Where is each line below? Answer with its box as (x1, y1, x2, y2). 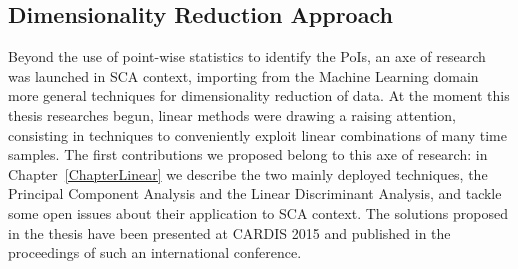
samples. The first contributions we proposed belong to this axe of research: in (8, 144, 488, 165)
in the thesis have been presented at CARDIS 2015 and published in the (8, 222, 451, 243)
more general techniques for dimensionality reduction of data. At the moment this (8, 85, 510, 106)
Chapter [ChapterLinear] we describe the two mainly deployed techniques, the (8, 163, 488, 184)
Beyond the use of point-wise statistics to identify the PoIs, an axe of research (8, 46, 486, 67)
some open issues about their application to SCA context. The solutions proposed (8, 202, 508, 223)
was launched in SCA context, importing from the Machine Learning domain (8, 65, 479, 86)
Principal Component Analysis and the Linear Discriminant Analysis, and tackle (8, 183, 502, 204)
